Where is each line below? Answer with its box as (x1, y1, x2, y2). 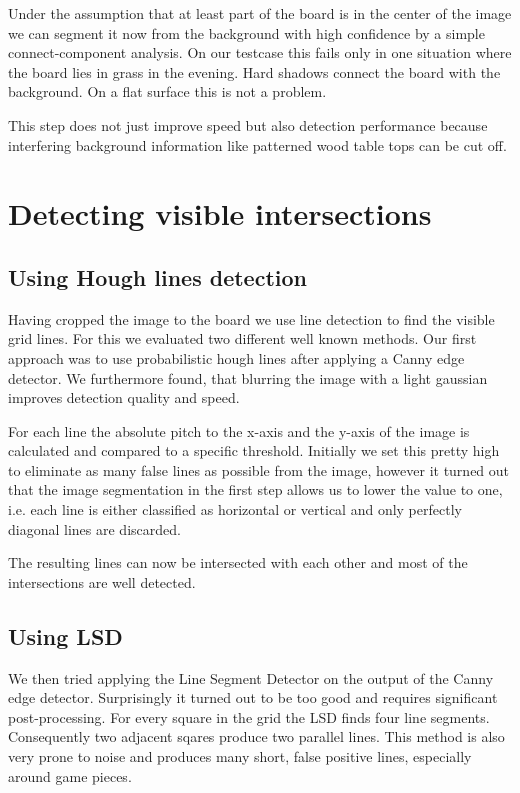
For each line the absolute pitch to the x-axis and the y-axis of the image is (8, 420, 470, 441)
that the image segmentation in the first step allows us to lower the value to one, (8, 479, 503, 500)
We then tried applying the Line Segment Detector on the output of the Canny (8, 667, 494, 688)
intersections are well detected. (8, 571, 196, 592)
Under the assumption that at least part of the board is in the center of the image (8, 3, 512, 23)
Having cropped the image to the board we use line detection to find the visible (8, 308, 495, 329)
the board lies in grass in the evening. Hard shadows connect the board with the (8, 61, 501, 82)
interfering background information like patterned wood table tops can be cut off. (8, 134, 507, 155)
